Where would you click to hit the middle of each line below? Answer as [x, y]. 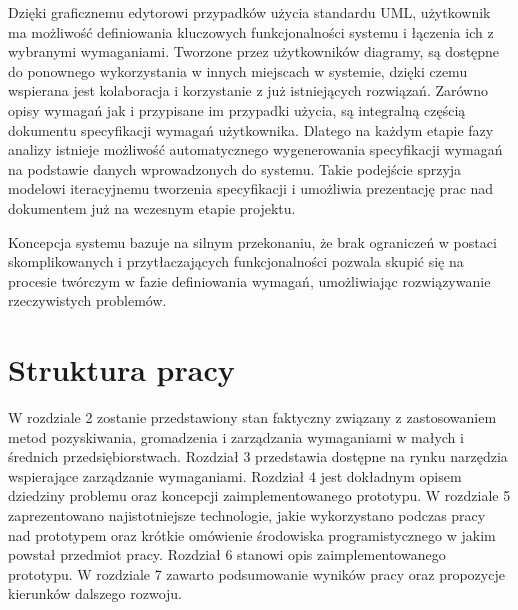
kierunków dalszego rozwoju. [95, 593]
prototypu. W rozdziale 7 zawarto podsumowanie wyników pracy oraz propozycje [256, 573]
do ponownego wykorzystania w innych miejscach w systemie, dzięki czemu [238, 70]
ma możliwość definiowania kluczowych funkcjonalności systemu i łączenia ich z [251, 31]
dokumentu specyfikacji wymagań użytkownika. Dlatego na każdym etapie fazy [251, 129]
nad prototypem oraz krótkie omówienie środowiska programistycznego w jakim [252, 534]
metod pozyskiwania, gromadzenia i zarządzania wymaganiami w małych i [236, 436]
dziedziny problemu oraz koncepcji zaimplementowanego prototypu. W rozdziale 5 [259, 495]
